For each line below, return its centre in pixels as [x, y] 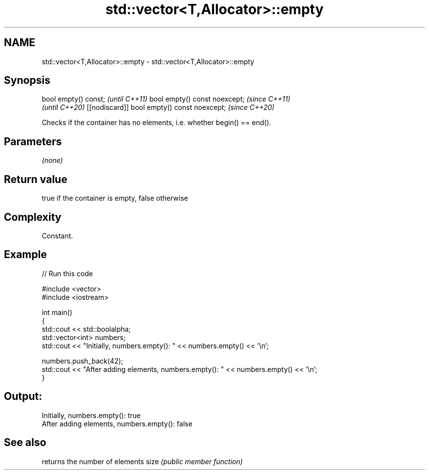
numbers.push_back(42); [83, 361]
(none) [52, 160]
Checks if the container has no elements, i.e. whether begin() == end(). [156, 123]
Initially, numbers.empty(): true [91, 415]
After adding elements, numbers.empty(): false [117, 423]
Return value [36, 179]
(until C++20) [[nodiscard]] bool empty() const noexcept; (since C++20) [158, 107]
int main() [57, 312]
